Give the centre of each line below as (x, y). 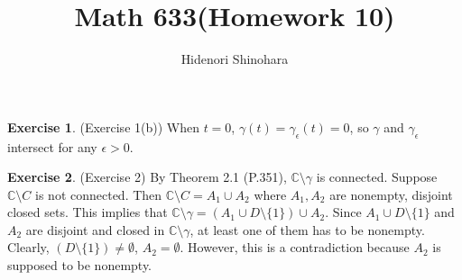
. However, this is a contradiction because (295, 247)
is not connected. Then (99, 194)
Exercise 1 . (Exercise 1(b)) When (103, 126)
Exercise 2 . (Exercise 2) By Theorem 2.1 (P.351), (147, 177)
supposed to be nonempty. (80, 265)
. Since (343, 212)
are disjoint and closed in (95, 229)
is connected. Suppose (377, 177)
